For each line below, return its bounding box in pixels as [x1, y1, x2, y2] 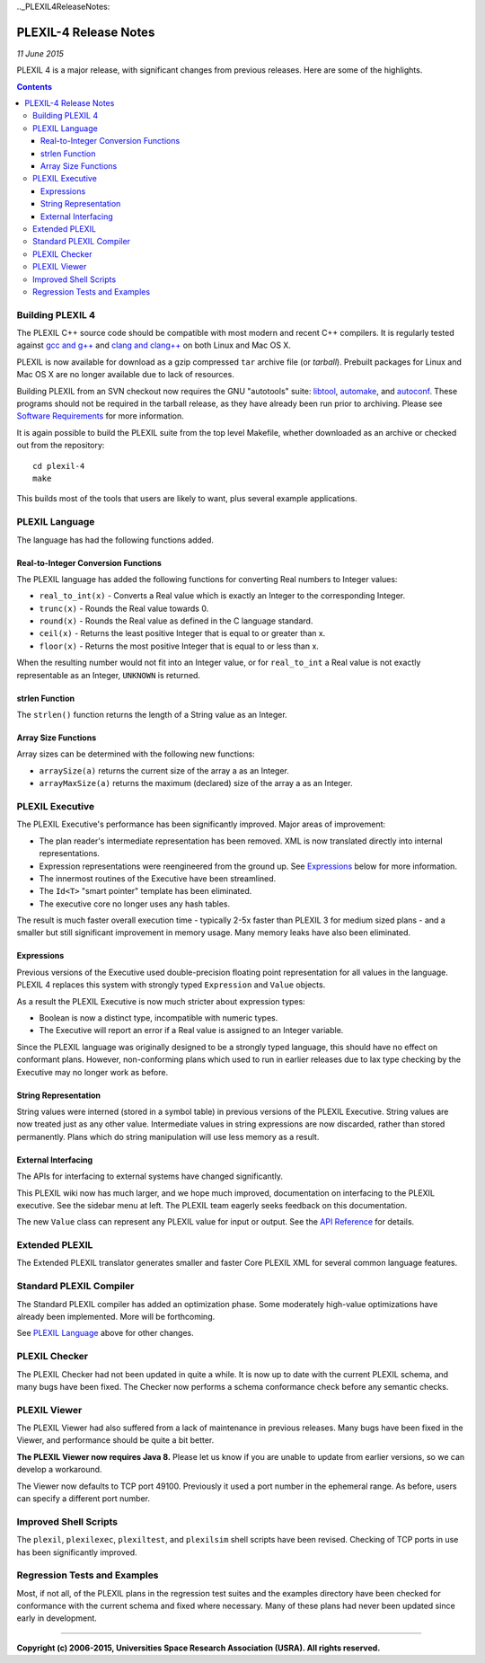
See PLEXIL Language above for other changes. [16, 1328, 194, 1339]
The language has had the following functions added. [16, 535, 215, 545]
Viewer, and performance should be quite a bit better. [16, 1435, 215, 1446]
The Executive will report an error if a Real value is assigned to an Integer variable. [39, 1025, 344, 1036]
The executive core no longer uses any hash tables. [39, 898, 231, 909]
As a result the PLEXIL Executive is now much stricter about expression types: [16, 995, 305, 1006]
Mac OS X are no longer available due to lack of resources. [16, 369, 235, 380]
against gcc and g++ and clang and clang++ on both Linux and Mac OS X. [16, 340, 292, 350]
